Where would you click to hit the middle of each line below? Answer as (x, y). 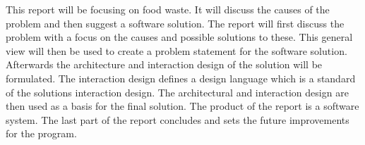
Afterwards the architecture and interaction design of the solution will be (164, 64)
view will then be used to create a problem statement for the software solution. (176, 50)
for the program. (41, 133)
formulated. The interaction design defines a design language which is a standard (181, 78)
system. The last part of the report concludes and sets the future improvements (178, 119)
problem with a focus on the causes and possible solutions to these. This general (179, 37)
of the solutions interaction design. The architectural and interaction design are (177, 92)
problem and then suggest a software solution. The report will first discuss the (175, 23)
